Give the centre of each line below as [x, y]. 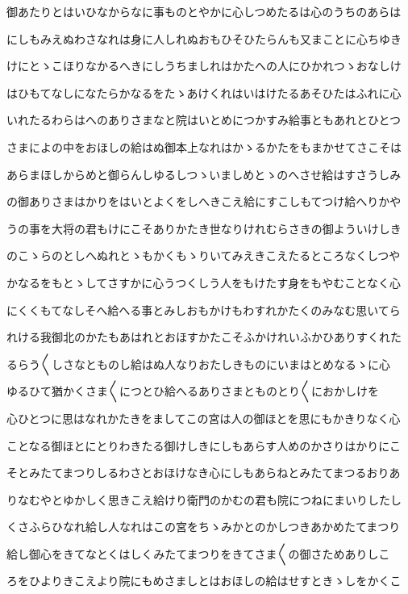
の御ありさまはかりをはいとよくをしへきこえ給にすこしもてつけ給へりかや [204, 201]
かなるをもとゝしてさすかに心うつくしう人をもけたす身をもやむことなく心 [204, 282]
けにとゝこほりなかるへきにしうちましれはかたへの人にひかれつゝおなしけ [204, 66]
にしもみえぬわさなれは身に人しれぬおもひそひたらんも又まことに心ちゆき [204, 38]
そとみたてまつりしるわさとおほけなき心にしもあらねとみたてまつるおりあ [204, 473]
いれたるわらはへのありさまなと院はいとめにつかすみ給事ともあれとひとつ [204, 120]
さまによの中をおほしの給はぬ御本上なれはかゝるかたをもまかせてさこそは [204, 146]
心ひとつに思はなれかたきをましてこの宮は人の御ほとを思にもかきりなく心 [204, 418]
